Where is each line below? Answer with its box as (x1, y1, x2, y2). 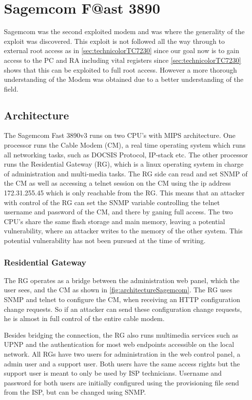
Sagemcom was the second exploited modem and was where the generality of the (4, 26, 245, 37)
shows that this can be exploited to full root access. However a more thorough (4, 64, 237, 75)
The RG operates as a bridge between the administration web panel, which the (4, 275, 240, 285)
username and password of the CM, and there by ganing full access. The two (4, 207, 233, 217)
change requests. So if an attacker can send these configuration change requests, (4, 304, 242, 314)
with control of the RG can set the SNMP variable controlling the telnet (4, 197, 220, 207)
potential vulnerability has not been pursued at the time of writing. (4, 235, 206, 246)
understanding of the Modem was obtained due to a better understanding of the (4, 74, 244, 84)
